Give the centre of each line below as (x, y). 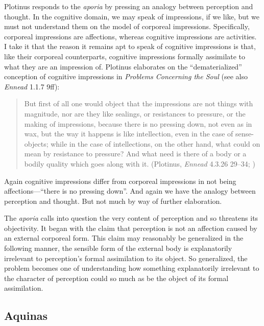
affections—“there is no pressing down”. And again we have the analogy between (130, 191)
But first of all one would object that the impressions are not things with (139, 103)
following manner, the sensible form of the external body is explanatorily (118, 248)
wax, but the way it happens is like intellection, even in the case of (129, 134)
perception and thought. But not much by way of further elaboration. (113, 201)
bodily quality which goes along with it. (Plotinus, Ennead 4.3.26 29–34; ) (140, 163)
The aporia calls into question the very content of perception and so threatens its (131, 218)
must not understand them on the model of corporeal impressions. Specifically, (127, 26)
